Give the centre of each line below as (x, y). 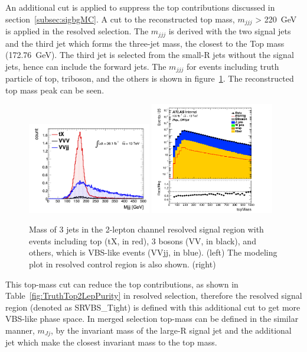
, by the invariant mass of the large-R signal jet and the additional (171, 330)
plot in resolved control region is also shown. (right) (123, 264)
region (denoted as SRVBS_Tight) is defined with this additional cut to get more (153, 307)
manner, (20, 330)
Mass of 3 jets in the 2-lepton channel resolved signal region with (146, 229)
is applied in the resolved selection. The (77, 31)
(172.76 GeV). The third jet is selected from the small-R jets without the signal (150, 55)
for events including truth (233, 66)
